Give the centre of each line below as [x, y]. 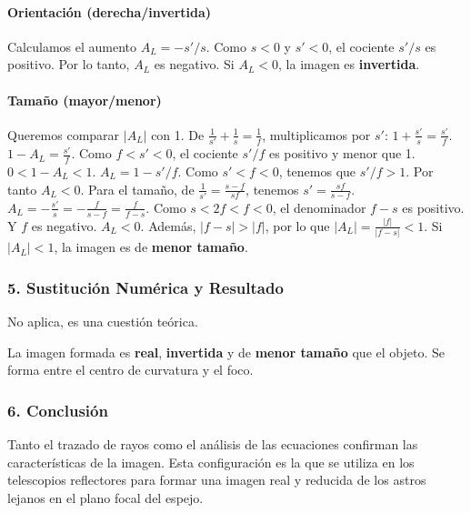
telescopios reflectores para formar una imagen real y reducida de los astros [217, 480]
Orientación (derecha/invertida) [110, 11]
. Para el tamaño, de [137, 189]
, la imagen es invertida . [349, 64]
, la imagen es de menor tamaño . [151, 247]
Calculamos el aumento [72, 46]
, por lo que [297, 225]
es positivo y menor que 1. [342, 153]
